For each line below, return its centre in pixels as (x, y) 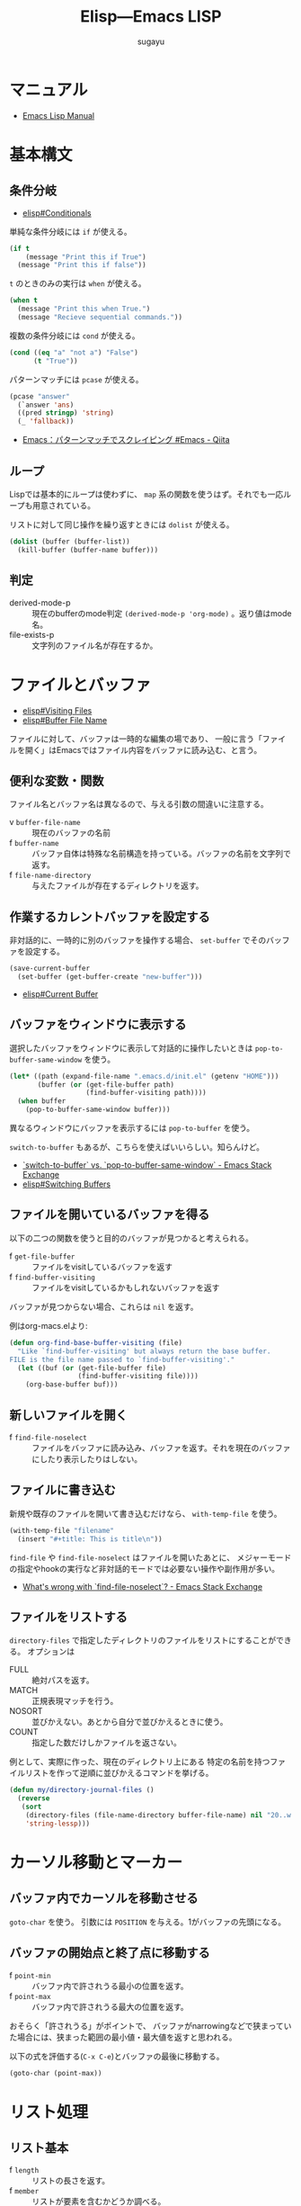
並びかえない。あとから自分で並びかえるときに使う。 (130, 1722)
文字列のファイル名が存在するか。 (95, 645)
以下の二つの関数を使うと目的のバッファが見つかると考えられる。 (131, 1238)
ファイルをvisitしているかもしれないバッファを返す (126, 1287)
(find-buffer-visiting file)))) (138, 1377)
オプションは (50, 1652)
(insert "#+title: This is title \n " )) (90, 1539)
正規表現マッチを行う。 (75, 1701)
